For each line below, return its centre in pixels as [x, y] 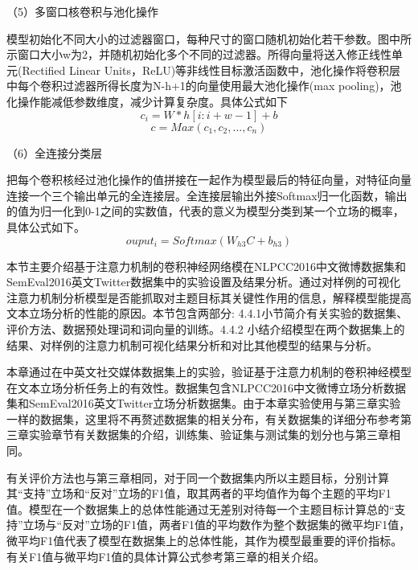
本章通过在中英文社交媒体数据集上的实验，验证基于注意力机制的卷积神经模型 [209, 372]
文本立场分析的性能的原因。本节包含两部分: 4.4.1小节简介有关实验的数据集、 [207, 313]
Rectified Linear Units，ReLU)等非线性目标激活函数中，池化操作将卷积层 [211, 70]
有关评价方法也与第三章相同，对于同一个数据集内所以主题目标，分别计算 [198, 477]
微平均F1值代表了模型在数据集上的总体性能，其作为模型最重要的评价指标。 [205, 541]
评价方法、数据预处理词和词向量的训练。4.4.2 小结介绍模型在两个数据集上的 [206, 328]
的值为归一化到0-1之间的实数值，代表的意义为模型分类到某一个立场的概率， [205, 211]
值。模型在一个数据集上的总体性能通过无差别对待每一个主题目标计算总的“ [201, 508]
